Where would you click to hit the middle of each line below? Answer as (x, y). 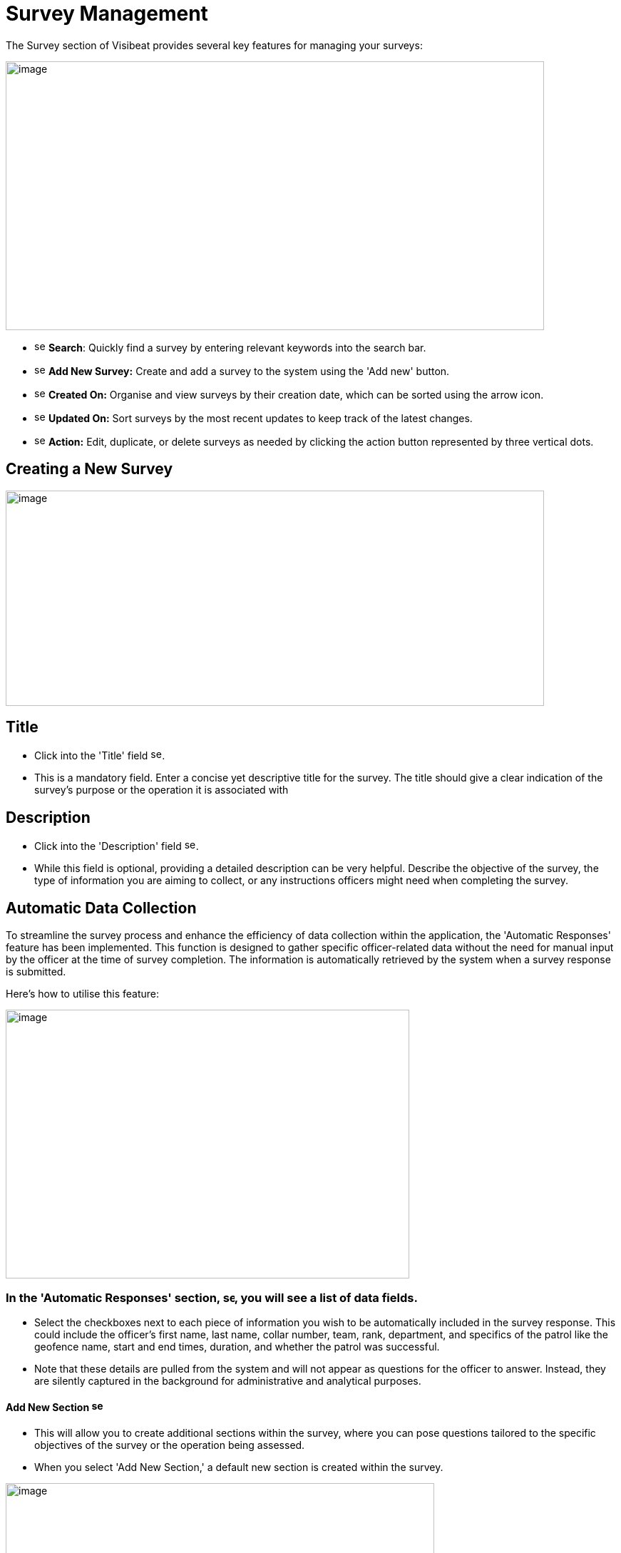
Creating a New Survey (89, 469)
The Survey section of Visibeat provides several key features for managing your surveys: (214, 45)
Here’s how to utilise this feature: (83, 994)
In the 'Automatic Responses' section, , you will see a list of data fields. (212, 1297)
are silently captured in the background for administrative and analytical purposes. (228, 1380)
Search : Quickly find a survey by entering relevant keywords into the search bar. (237, 347)
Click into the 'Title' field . (100, 756)
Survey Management (107, 14)
